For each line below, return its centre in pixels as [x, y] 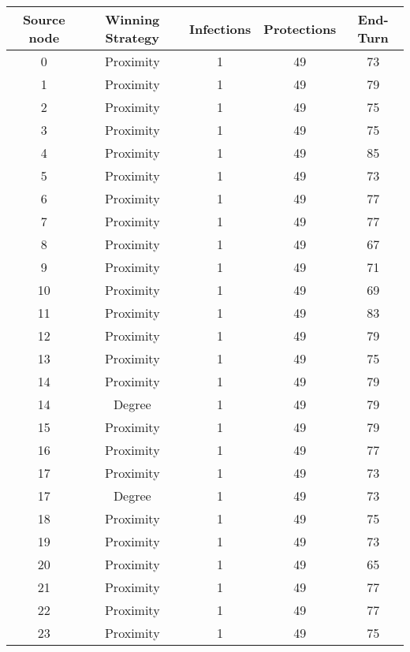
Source [44, 19]
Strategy [132, 37]
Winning [132, 19]
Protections [300, 28]
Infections [220, 28]
